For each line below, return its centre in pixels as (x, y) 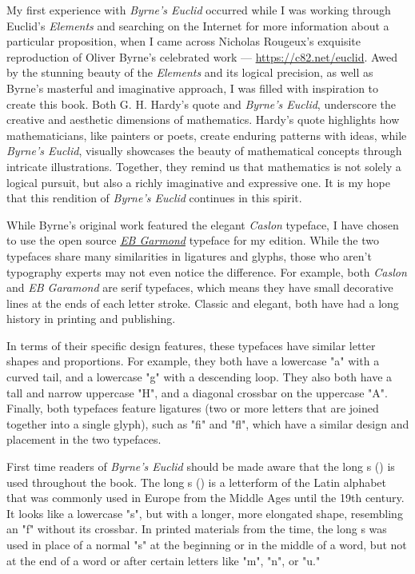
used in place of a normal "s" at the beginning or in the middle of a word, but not (207, 544)
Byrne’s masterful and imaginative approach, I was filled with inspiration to (193, 88)
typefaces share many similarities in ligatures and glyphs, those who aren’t (189, 255)
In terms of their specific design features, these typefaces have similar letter (191, 345)
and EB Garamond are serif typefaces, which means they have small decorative (200, 287)
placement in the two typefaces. (84, 439)
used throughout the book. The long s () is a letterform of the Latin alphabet (197, 482)
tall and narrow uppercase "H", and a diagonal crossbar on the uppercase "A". (197, 392)
